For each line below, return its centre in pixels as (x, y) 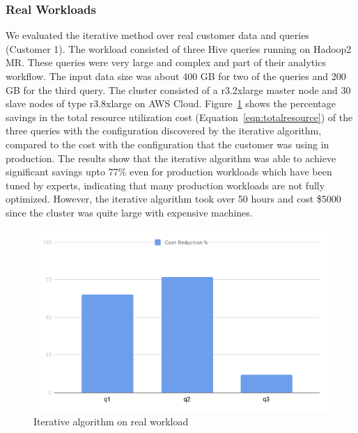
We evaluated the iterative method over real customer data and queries (157, 35)
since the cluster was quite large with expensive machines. (129, 212)
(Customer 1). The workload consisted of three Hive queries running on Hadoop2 (179, 48)
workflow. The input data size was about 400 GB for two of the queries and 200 (176, 76)
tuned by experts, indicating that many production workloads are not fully (165, 185)
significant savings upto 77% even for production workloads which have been (169, 172)
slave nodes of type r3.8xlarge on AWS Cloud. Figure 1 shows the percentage (171, 103)
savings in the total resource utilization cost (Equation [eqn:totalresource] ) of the (179, 117)
